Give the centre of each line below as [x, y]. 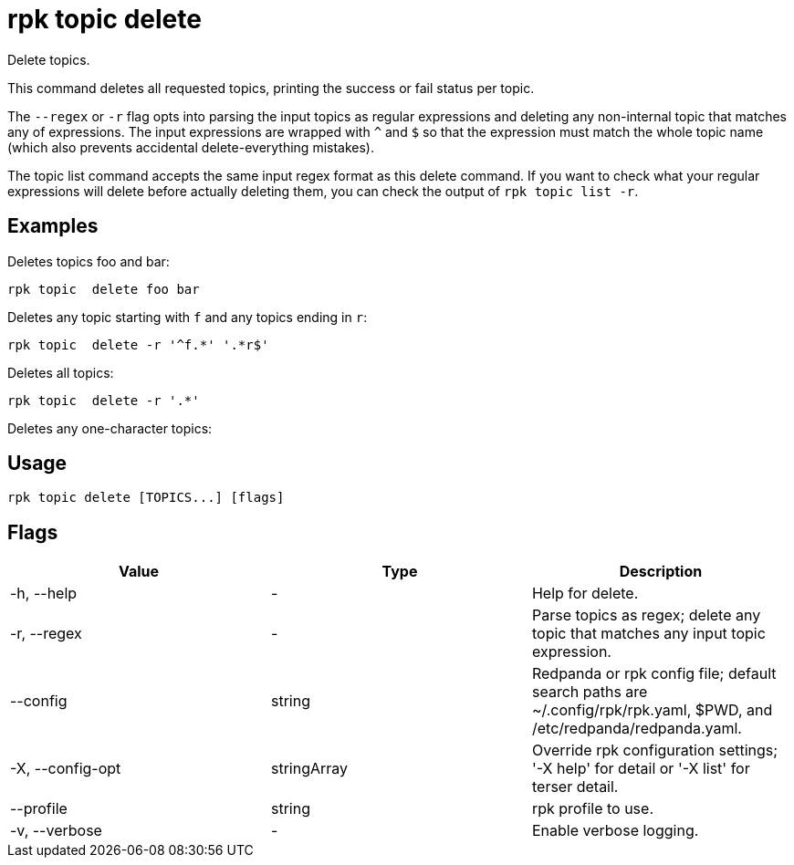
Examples [53, 226]
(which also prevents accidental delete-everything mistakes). [191, 147]
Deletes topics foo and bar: [89, 261]
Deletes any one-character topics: [110, 428]
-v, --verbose [56, 831]
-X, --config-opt [66, 769]
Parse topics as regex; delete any [646, 615]
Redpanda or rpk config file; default [654, 674]
